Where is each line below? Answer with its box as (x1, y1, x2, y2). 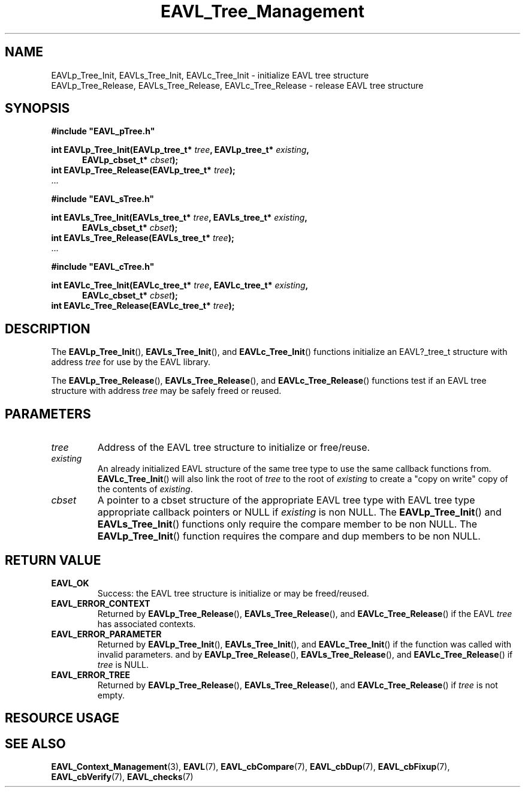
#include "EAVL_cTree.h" (51, 261, 155, 272)
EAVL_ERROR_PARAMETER (51, 628, 162, 639)
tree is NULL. (97, 659, 149, 670)
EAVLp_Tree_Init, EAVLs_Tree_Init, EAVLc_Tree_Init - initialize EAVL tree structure (51, 70, 369, 80)
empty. (97, 689, 125, 700)
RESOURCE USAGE (5, 710, 120, 726)
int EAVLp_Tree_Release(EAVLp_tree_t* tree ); (51, 165, 236, 176)
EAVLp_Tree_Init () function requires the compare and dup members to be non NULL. (97, 530, 481, 543)
